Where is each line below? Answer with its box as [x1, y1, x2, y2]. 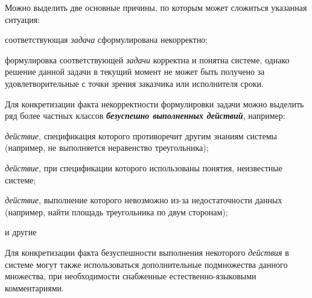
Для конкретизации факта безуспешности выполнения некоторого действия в [5, 246, 289, 258]
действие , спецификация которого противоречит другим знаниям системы [5, 129, 277, 142]
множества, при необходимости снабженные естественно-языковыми [5, 270, 256, 282]
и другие [5, 226, 37, 238]
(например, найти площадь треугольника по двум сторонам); [5, 205, 228, 218]
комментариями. [5, 281, 64, 294]
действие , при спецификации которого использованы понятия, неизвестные [5, 161, 282, 174]
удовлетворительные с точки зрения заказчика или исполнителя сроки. [5, 77, 264, 89]
